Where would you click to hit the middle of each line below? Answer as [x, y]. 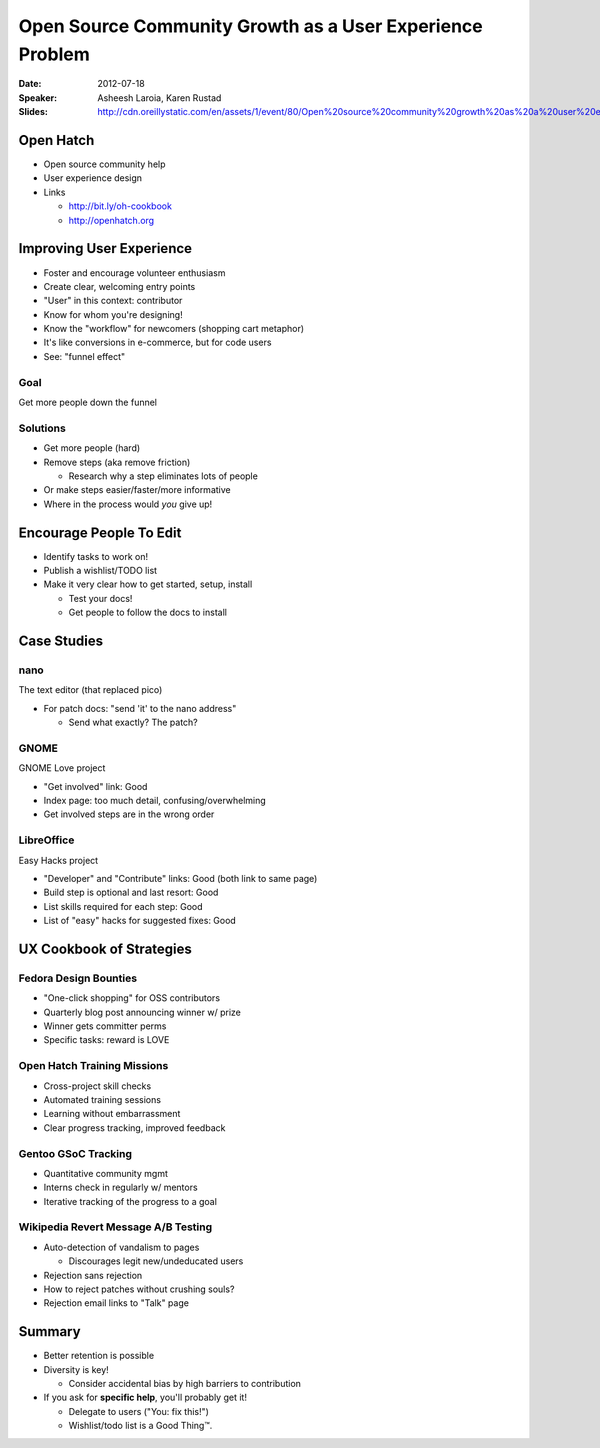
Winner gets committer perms [105, 1026]
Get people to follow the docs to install [147, 612]
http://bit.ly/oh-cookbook [120, 206]
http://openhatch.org [111, 220]
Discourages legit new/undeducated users [156, 1261]
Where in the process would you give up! [128, 504]
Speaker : [38, 97]
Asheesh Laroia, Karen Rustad [159, 97]
